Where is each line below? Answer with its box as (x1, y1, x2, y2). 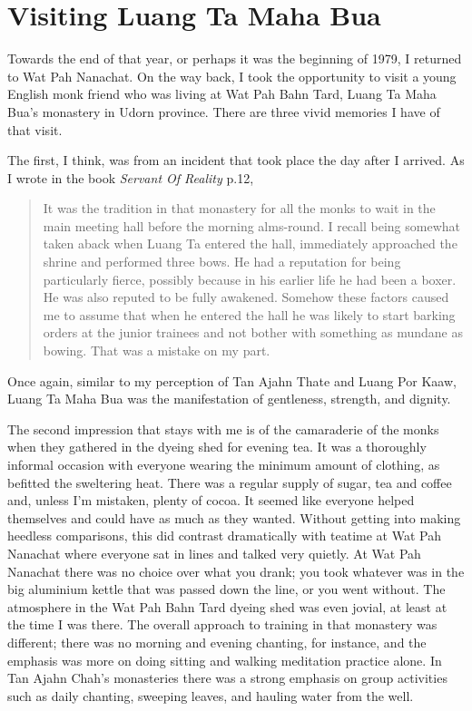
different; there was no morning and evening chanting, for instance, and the (7, 632, 427, 651)
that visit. (7, 120, 63, 139)
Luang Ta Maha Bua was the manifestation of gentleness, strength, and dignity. (7, 389, 451, 408)
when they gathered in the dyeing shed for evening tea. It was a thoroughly (7, 437, 427, 456)
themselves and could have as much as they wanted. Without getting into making (7, 508, 461, 527)
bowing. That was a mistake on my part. (43, 341, 270, 360)
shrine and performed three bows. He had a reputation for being (43, 252, 401, 271)
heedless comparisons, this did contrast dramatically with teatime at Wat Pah (7, 526, 441, 545)
